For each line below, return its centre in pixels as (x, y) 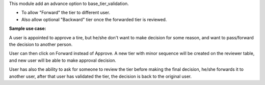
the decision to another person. (41, 44)
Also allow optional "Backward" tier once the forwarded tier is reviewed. (94, 19)
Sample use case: (27, 28)
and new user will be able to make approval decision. (63, 60)
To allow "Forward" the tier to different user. (66, 13)
